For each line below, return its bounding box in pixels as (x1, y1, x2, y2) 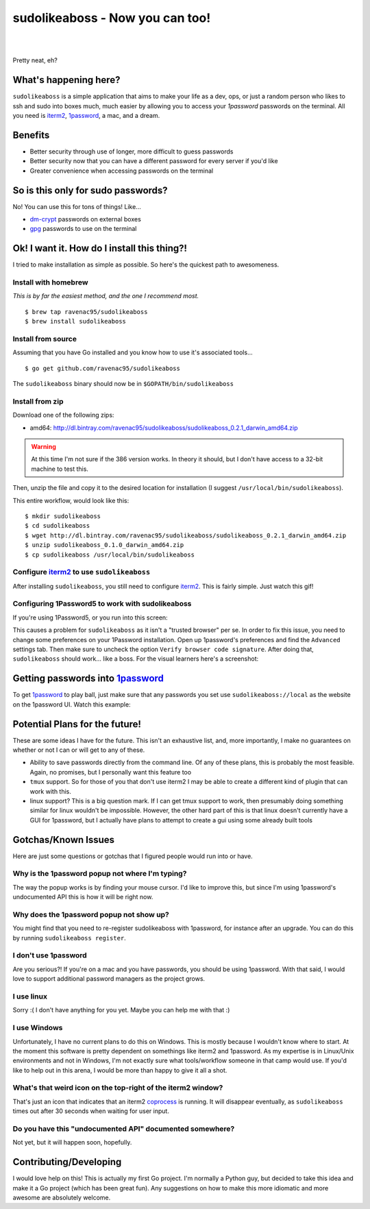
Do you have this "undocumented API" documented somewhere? (12, 1124, 235, 1134)
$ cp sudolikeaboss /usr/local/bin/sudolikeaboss (25, 550, 195, 559)
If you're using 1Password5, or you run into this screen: (12, 613, 168, 622)
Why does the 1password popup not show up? (12, 909, 169, 919)
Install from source (12, 334, 77, 343)
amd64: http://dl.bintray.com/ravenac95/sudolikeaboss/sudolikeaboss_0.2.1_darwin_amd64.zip (29, 424, 298, 432)
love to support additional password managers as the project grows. (12, 975, 206, 983)
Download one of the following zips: (12, 411, 114, 419)
